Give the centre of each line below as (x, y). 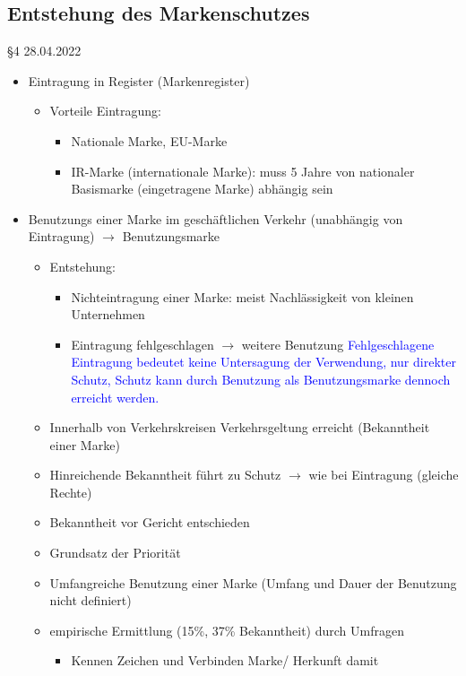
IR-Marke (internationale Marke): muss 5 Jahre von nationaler (243, 171)
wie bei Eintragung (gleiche (384, 475)
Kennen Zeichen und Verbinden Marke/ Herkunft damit (225, 660)
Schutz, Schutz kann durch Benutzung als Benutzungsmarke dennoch (261, 379)
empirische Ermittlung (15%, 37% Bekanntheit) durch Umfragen (227, 630)
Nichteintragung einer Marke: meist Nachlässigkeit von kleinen (242, 296)
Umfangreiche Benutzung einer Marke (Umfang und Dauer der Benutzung (253, 582)
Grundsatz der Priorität (115, 553)
